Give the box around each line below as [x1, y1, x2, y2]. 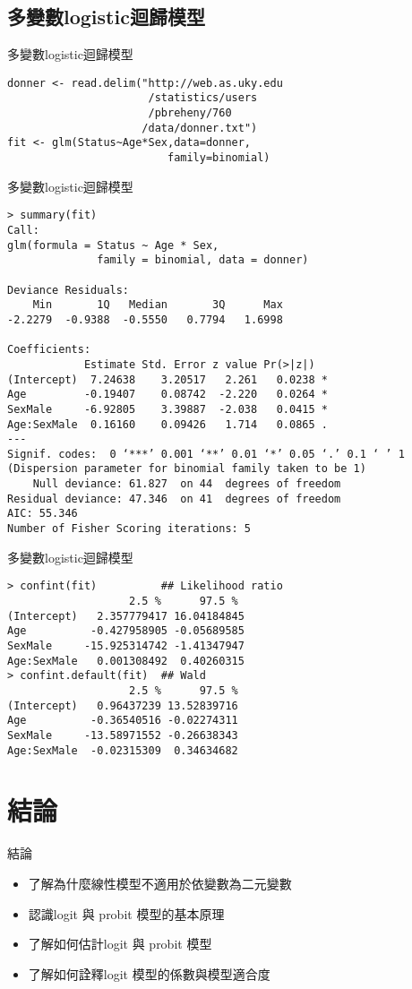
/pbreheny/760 [148, 107, 232, 120]
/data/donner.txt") [142, 121, 258, 134]
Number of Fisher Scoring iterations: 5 [7, 522, 252, 536]
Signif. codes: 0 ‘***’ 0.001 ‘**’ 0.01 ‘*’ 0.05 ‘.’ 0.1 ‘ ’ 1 [7, 447, 405, 460]
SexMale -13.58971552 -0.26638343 [7, 728, 238, 742]
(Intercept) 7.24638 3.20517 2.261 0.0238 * [7, 373, 328, 386]
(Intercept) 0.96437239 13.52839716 [7, 699, 238, 712]
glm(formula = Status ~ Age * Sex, [7, 238, 219, 252]
